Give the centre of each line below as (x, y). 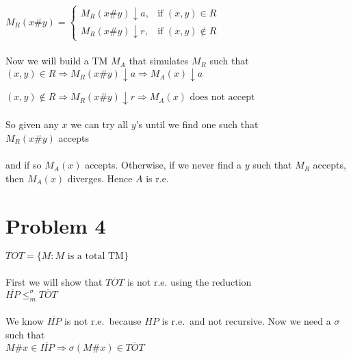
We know (25, 321)
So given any (32, 124)
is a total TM (95, 257)
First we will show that (54, 282)
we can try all (100, 124)
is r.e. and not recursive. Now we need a (246, 321)
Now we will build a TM (57, 61)
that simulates (159, 61)
